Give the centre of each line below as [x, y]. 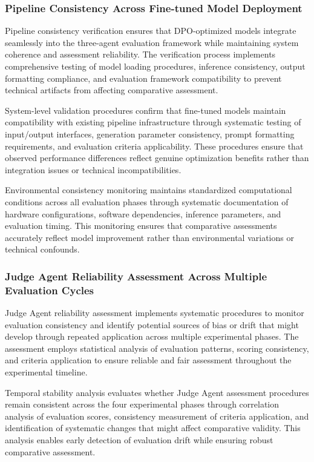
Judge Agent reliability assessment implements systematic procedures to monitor [155, 313]
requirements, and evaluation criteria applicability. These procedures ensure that [154, 146]
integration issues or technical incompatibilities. [93, 169]
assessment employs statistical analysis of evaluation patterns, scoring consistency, [157, 348]
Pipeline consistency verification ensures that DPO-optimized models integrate [151, 31]
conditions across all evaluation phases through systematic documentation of [147, 201]
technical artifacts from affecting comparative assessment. [112, 90]
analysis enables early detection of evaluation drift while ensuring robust [139, 439]
